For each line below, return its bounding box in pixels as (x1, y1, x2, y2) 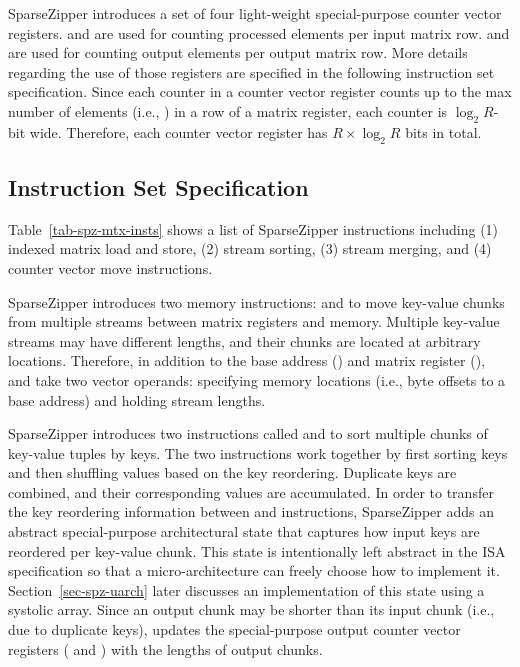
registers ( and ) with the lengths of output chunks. (8, 638, 323, 659)
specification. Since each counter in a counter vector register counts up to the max (8, 81, 512, 102)
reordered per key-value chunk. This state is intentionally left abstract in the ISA (8, 540, 506, 561)
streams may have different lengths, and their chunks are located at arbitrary (8, 330, 481, 351)
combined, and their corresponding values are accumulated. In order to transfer (8, 481, 494, 502)
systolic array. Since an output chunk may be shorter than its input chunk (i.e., (8, 599, 495, 620)
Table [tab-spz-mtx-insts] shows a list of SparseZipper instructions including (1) (8, 218, 499, 239)
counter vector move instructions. (8, 257, 213, 278)
